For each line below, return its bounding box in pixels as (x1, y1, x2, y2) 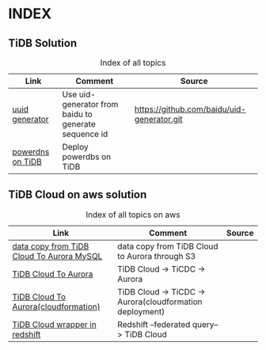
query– (192, 318, 218, 329)
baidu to (62, 108, 93, 120)
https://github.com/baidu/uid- (134, 104, 247, 115)
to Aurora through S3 (117, 250, 196, 261)
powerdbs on (62, 151, 112, 162)
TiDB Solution (8, 36, 78, 50)
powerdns (12, 146, 50, 157)
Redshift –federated (117, 318, 191, 329)
